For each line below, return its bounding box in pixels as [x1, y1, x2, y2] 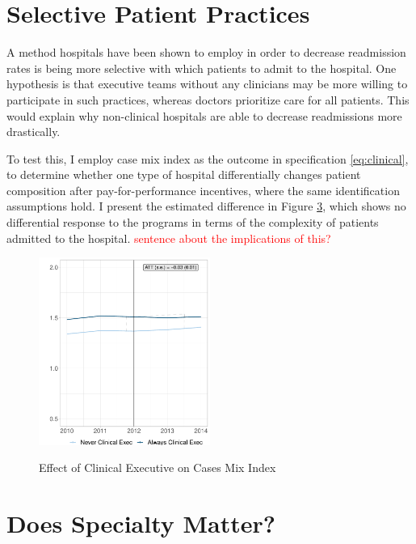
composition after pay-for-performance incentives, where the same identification [6, 181, 400, 198]
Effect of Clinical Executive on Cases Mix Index [39, 459, 276, 476]
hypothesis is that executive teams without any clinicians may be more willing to [6, 75, 408, 92]
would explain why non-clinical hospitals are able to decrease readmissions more [6, 107, 402, 124]
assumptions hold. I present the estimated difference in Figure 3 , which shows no [6, 198, 406, 215]
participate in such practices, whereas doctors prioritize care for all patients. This [6, 91, 410, 108]
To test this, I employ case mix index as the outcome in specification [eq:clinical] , [6, 150, 409, 167]
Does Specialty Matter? [6, 506, 275, 539]
